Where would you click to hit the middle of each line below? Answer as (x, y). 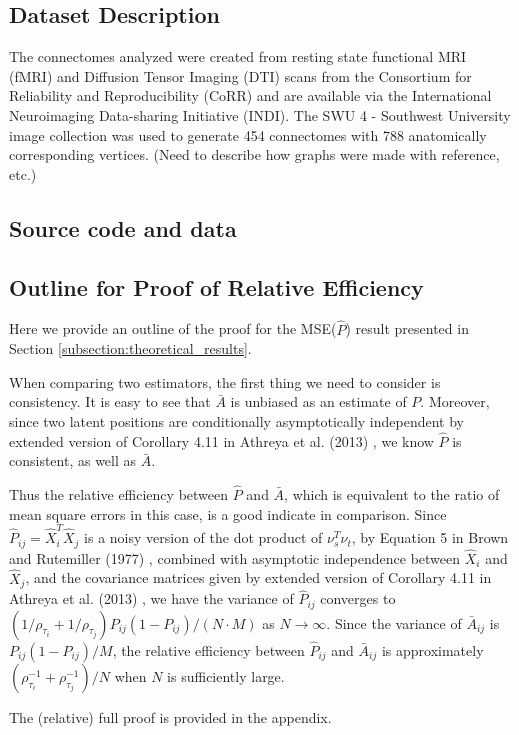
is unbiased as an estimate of (318, 401)
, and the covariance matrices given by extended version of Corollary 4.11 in (258, 577)
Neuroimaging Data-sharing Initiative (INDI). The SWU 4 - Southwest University (260, 114)
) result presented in (407, 328)
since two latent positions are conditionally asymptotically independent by (236, 420)
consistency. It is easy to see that (110, 401)
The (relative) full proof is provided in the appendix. (170, 716)
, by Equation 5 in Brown (430, 537)
